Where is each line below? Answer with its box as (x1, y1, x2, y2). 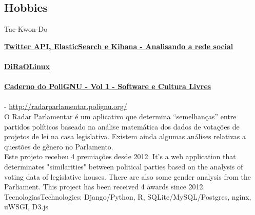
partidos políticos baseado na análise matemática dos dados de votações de (4, 121, 240, 132)
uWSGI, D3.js (4, 201, 48, 212)
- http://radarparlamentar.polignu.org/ (4, 101, 127, 112)
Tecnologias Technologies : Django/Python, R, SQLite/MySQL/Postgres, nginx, (4, 191, 251, 202)
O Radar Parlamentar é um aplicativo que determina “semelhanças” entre (4, 111, 237, 121)
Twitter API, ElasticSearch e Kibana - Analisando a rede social (4, 40, 233, 51)
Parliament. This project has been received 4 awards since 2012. (4, 181, 205, 192)
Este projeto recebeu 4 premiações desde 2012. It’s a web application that (4, 151, 236, 162)
